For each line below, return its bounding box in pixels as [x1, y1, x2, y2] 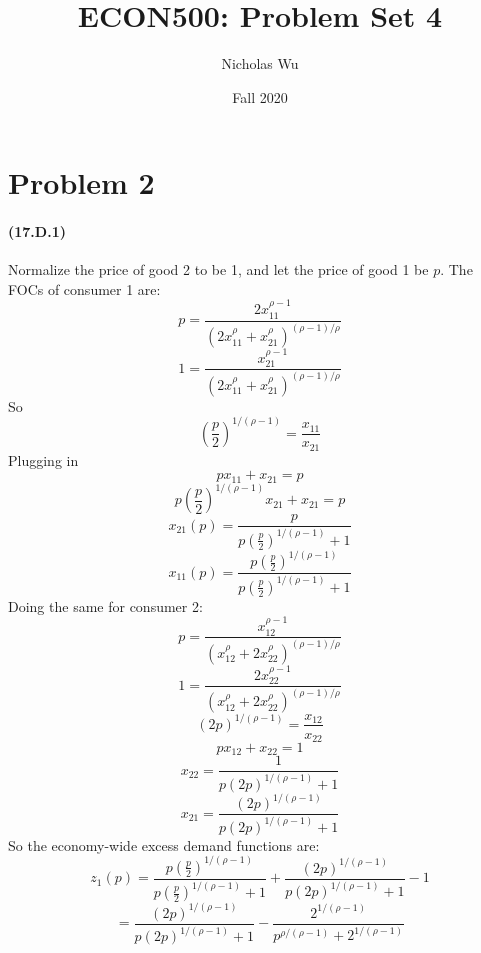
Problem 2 [8, 162, 155, 203]
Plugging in [8, 449, 79, 470]
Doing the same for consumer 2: [8, 595, 203, 616]
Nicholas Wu [221, 53, 299, 74]
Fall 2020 [232, 86, 288, 107]
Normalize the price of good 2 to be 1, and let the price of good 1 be [8, 259, 429, 280]
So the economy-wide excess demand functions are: [8, 834, 320, 855]
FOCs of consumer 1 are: [8, 278, 161, 299]
